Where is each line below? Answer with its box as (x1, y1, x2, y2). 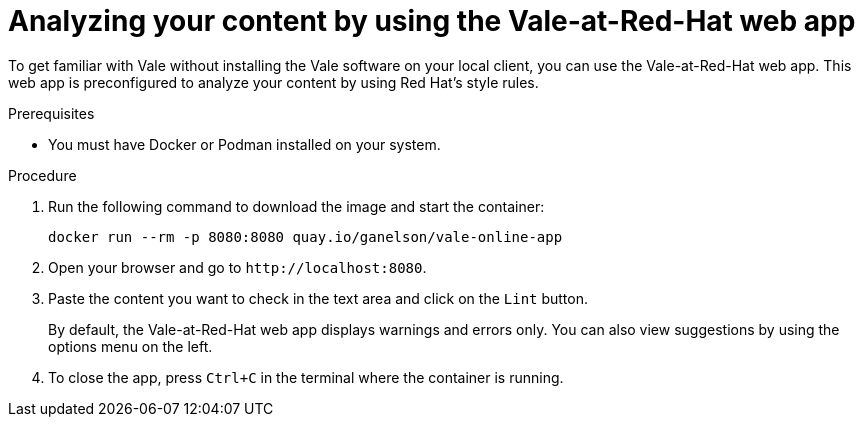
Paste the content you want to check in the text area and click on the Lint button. (48, 289, 589, 307)
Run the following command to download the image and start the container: (48, 197, 545, 215)
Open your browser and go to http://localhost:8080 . (48, 258, 427, 276)
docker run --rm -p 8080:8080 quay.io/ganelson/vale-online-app (48, 228, 563, 245)
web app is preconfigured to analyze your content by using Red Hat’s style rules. (8, 73, 539, 91)
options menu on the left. (48, 337, 213, 355)
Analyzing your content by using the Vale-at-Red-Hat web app (8, 4, 856, 38)
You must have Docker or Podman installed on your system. (48, 135, 441, 153)
